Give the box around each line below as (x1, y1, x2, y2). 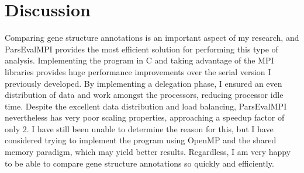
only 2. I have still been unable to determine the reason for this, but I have (5, 122, 274, 135)
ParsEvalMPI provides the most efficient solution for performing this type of (5, 43, 278, 55)
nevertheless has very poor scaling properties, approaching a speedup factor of (5, 111, 285, 123)
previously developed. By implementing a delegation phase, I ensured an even (5, 77, 282, 89)
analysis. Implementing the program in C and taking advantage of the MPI (5, 54, 274, 66)
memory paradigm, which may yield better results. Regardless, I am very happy (5, 146, 291, 158)
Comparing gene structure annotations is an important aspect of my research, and (5, 31, 299, 44)
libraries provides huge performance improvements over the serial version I (5, 65, 271, 77)
